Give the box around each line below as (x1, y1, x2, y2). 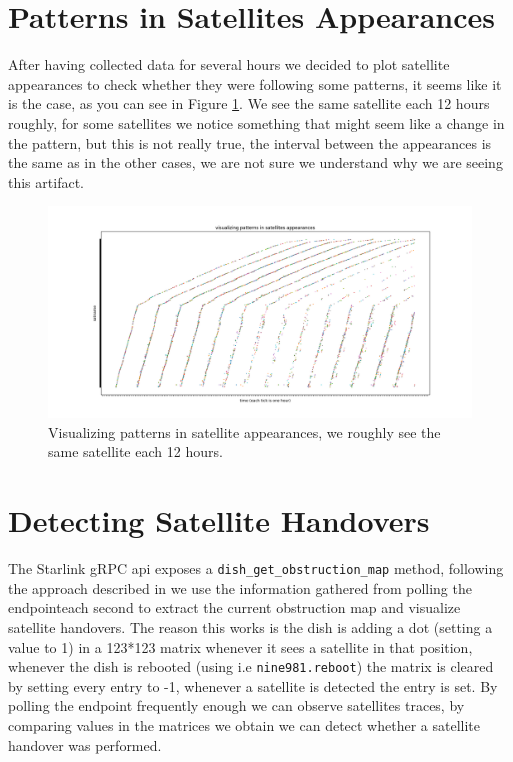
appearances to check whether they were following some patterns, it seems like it (8, 73, 502, 94)
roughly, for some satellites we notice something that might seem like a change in (8, 112, 505, 133)
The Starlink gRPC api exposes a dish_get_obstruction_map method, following (8, 558, 504, 579)
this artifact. (8, 171, 84, 192)
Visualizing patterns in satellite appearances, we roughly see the (48, 421, 441, 442)
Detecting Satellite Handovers (8, 500, 430, 541)
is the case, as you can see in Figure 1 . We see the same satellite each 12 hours (8, 93, 490, 114)
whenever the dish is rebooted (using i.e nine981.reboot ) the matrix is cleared (8, 656, 494, 677)
